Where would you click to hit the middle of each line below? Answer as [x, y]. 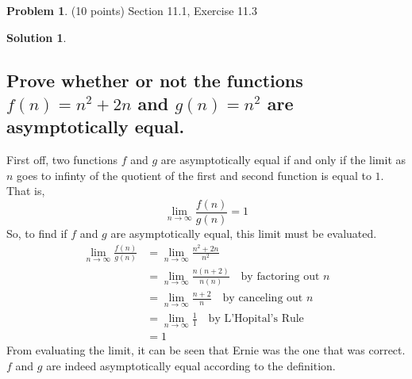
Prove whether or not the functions [155, 80]
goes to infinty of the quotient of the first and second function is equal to [194, 175]
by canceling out [263, 299]
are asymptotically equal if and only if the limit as [283, 160]
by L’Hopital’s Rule [256, 319]
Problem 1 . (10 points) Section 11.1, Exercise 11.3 [132, 10]
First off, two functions [62, 160]
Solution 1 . [37, 37]
